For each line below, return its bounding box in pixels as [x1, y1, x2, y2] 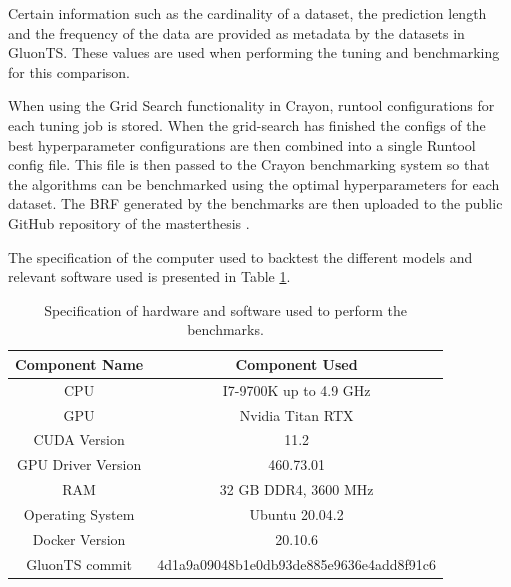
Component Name [15, 353, 144, 374]
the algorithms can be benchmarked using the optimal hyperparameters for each [8, 173, 500, 194]
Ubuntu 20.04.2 [249, 503, 344, 524]
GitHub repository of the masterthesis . [8, 212, 250, 233]
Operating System [23, 503, 135, 524]
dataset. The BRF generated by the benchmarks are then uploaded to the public [8, 193, 503, 214]
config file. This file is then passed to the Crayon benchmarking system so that [8, 154, 490, 175]
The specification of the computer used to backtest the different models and [8, 246, 473, 267]
